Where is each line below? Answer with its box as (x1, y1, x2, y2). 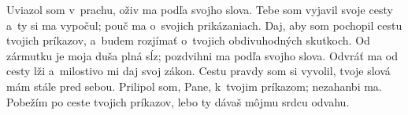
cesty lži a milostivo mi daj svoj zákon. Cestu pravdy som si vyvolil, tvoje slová (6, 63, 391, 79)
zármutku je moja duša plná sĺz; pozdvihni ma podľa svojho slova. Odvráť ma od (6, 47, 399, 63)
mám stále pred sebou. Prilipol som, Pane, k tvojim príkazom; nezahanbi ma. (6, 77, 382, 94)
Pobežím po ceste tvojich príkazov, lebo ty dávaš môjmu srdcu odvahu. (6, 93, 350, 110)
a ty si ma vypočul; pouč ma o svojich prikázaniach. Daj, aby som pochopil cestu (6, 16, 402, 33)
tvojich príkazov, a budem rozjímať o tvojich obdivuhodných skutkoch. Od (6, 32, 370, 49)
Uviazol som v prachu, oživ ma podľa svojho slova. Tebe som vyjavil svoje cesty (6, 2, 393, 17)
